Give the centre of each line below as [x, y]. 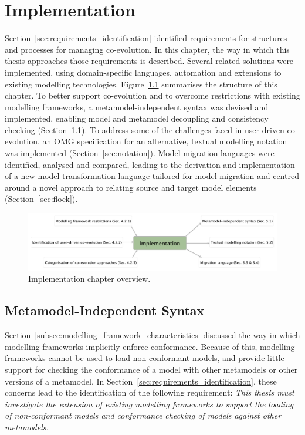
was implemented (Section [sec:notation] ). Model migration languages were [140, 153]
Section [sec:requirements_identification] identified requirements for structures [146, 38]
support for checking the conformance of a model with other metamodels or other [151, 369]
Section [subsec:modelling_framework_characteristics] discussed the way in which [152, 335]
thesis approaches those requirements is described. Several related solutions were [149, 61]
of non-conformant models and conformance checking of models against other [143, 415]
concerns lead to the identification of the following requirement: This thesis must [150, 392]
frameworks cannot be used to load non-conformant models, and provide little [145, 358]
